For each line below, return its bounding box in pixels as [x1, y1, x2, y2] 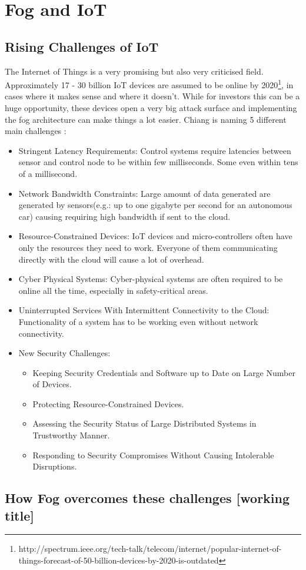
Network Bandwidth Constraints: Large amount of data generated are [18, 187, 271, 199]
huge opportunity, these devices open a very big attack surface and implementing [5, 102, 297, 114]
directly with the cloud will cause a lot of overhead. [18, 253, 204, 265]
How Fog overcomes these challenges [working [5, 489, 290, 507]
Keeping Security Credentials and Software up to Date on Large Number [32, 366, 295, 378]
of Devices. [32, 378, 72, 390]
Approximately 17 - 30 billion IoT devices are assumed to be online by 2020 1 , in [5, 77, 294, 90]
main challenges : [5, 125, 66, 137]
